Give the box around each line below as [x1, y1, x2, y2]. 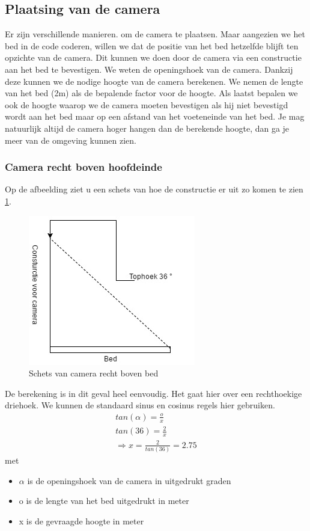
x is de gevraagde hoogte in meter [19, 514, 144, 527]
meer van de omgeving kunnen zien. [5, 134, 136, 146]
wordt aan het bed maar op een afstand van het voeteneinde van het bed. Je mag [5, 110, 305, 123]
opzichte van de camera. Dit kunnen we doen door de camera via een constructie [5, 51, 302, 64]
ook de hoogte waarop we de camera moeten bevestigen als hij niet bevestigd [5, 98, 288, 111]
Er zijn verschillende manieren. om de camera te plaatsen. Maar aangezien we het [5, 28, 305, 40]
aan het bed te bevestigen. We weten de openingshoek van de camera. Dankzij [5, 63, 293, 75]
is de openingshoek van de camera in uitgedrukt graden [27, 474, 231, 486]
